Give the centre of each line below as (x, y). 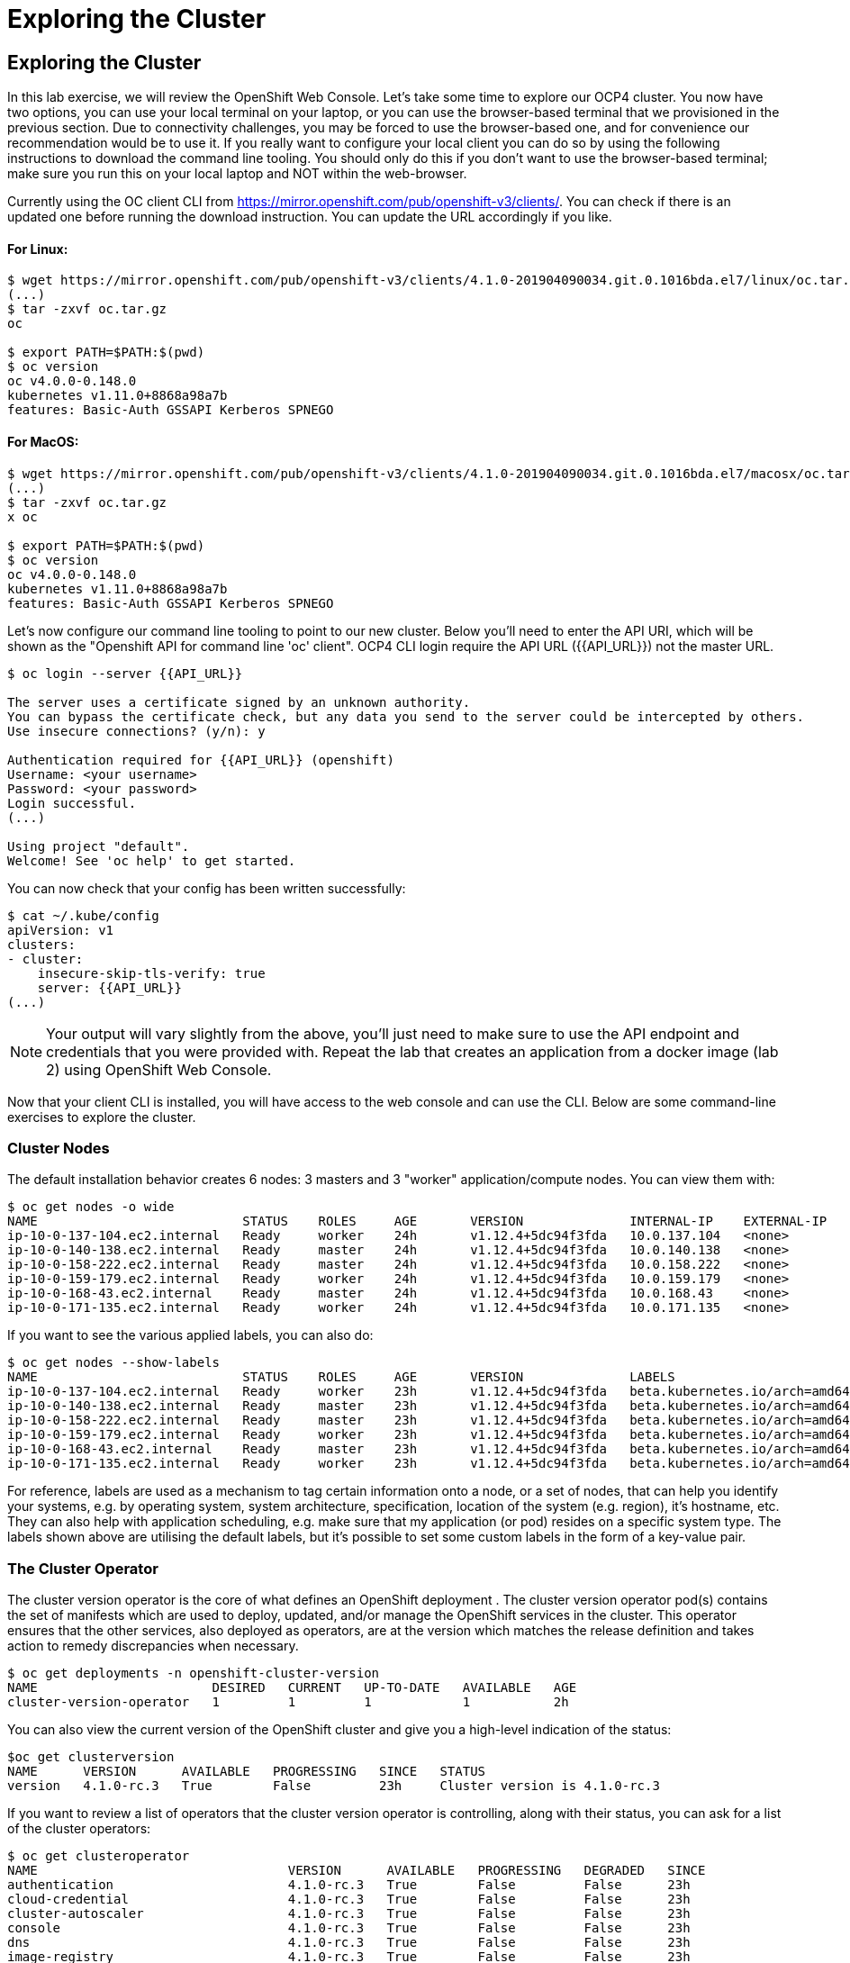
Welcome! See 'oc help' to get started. (152, 860)
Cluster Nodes (59, 1148)
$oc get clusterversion (91, 1757)
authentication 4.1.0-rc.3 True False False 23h (349, 1885)
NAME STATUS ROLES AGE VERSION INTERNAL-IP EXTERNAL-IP (417, 1221)
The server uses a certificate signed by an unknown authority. (239, 702)
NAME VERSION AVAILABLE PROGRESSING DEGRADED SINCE (357, 1871)
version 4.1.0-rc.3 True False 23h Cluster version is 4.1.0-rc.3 (334, 1786)
